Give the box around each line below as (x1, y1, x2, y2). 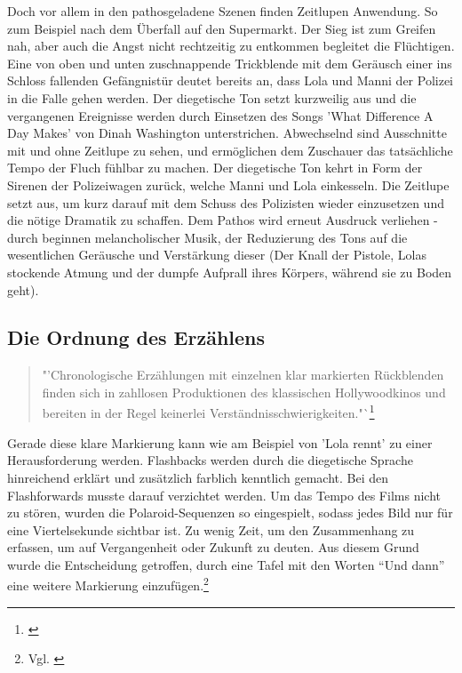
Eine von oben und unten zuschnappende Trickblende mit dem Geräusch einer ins (7, 53, 452, 72)
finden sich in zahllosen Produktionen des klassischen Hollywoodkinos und (42, 382, 446, 401)
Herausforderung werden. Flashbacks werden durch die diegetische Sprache (7, 451, 413, 469)
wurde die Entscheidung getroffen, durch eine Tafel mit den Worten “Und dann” (7, 555, 445, 573)
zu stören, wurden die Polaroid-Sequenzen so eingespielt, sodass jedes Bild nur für (7, 503, 453, 522)
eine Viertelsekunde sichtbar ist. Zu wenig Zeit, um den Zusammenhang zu (7, 520, 415, 539)
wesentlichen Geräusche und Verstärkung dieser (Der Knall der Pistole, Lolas (7, 245, 426, 264)
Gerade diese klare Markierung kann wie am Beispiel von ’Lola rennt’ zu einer (7, 433, 433, 452)
